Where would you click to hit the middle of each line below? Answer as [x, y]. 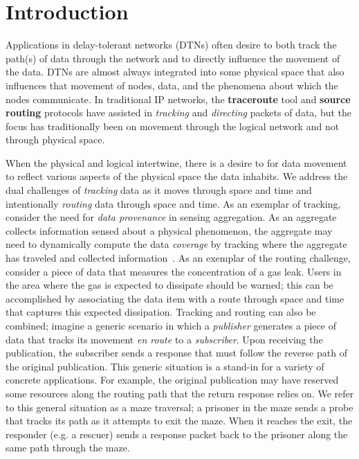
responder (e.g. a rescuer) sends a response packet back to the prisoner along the [177, 434]
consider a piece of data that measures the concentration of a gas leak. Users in [174, 271]
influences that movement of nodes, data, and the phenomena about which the [172, 85]
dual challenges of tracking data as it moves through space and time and [159, 190]
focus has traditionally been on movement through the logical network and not [173, 126]
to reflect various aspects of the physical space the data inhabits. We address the [177, 176]
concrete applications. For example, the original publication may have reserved [172, 380]
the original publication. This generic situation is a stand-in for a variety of [165, 366]
